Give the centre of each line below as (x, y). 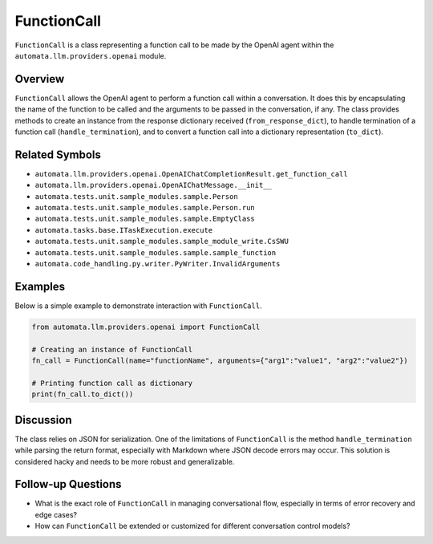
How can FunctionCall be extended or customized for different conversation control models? (192, 526)
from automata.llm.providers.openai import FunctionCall (146, 327)
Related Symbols (58, 154)
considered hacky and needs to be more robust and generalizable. (125, 461)
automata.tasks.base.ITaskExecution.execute (124, 230)
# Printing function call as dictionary (112, 383)
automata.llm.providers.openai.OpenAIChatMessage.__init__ (154, 185)
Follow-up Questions (68, 484)
